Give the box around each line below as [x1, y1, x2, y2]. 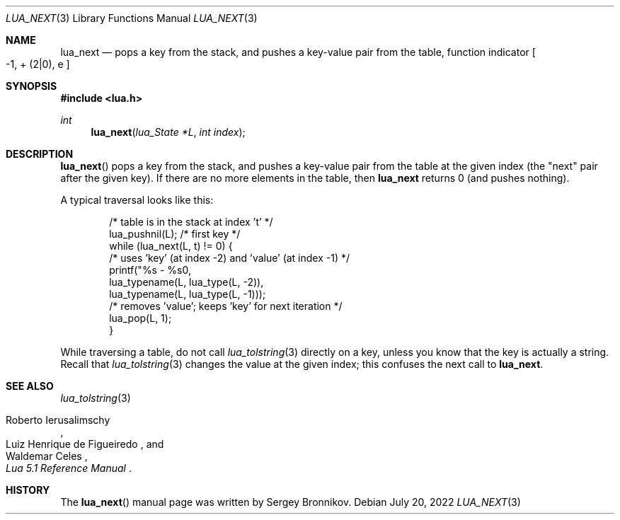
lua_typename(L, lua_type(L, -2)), [109, 276, 264, 288]
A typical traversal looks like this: [60, 194, 214, 206]
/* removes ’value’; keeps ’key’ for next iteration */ [109, 300, 343, 312]
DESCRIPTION [6, 148, 74, 160]
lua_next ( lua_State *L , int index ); [91, 126, 246, 138]
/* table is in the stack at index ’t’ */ [109, 216, 273, 228]
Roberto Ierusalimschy [6, 414, 110, 426]
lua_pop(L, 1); [109, 312, 172, 324]
